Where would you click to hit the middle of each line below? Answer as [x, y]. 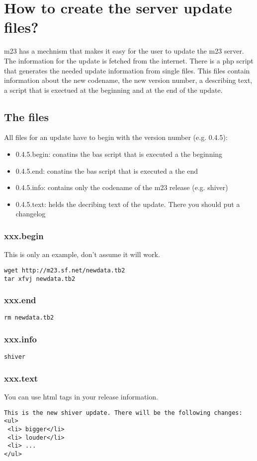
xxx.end [20, 300]
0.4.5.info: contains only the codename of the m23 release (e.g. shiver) [122, 187]
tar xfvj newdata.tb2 [40, 279]
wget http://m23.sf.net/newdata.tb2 [65, 270]
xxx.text [21, 378]
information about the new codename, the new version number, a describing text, [128, 80]
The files [27, 116]
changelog [31, 214]
